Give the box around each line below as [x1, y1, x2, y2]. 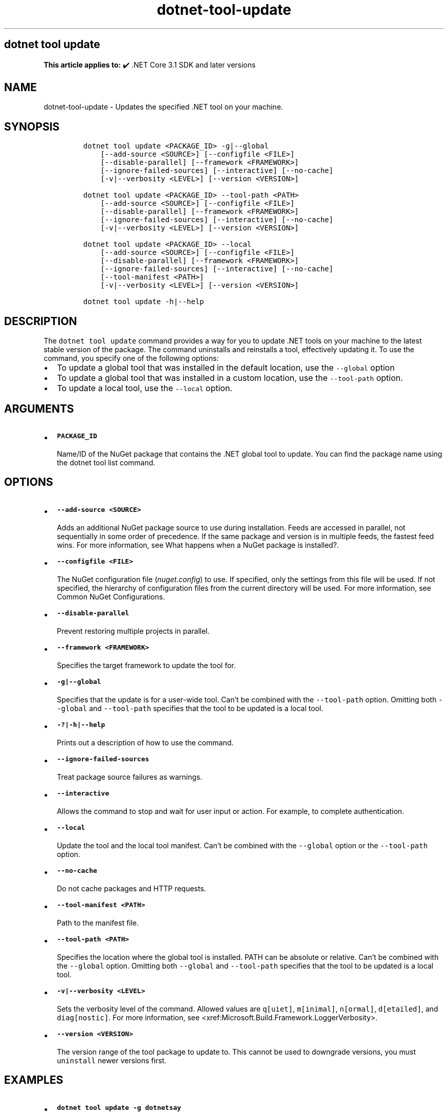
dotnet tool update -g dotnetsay [57, 1103, 182, 1111]
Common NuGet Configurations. [57, 592, 165, 601]
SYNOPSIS [4, 120, 60, 133]
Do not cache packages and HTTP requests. [57, 884, 206, 893]
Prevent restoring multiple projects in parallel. [57, 626, 210, 635]
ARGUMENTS [4, 402, 74, 415]
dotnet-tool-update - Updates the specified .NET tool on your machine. [43, 102, 283, 112]
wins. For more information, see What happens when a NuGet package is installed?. [57, 540, 339, 549]
